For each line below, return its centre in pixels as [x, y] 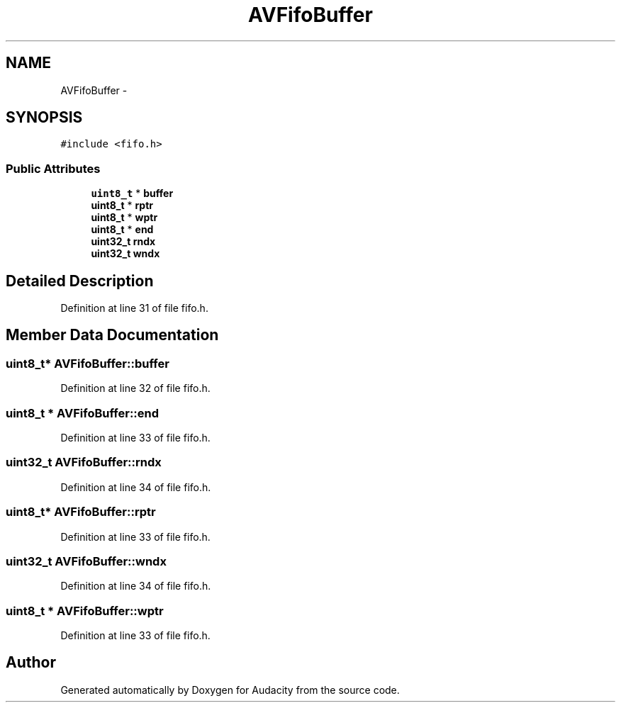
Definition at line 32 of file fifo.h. [135, 388]
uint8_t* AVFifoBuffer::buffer [88, 363]
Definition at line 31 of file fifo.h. [134, 308]
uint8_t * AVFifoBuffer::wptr [85, 611]
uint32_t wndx [125, 254]
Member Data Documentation [112, 335]
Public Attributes [53, 168]
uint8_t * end [122, 230]
